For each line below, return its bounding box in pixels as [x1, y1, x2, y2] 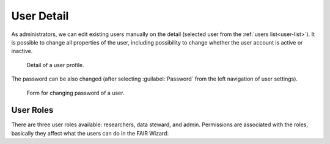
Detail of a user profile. [26, 61, 85, 68]
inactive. [11, 48, 33, 55]
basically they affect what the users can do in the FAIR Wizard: [11, 129, 169, 137]
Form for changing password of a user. [26, 89, 125, 96]
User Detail [11, 9, 69, 23]
